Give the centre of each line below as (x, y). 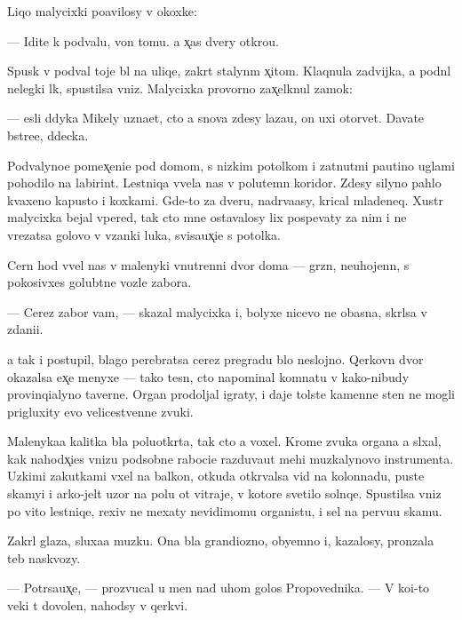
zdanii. (25, 329)
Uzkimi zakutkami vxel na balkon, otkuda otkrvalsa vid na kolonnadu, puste (216, 476)
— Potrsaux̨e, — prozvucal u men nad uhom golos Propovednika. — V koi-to (219, 588)
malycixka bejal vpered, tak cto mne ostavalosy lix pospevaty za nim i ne (207, 217)
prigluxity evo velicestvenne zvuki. (100, 411)
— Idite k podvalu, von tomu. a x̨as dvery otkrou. (143, 40)
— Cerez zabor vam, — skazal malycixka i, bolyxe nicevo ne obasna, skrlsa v (217, 311)
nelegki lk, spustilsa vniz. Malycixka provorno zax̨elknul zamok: (180, 87)
